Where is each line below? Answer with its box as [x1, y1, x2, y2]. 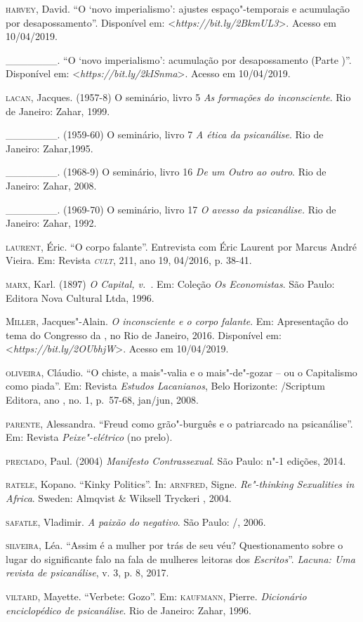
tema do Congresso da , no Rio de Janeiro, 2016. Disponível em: [6, 327, 282, 342]
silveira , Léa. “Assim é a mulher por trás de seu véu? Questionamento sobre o [6, 538, 343, 552]
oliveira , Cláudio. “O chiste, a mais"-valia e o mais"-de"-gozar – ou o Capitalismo [6, 364, 357, 379]
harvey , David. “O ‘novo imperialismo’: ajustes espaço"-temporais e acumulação [6, 1, 350, 15]
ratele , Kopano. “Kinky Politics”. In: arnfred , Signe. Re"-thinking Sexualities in [6, 477, 355, 491]
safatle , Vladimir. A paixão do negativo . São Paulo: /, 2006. [6, 514, 266, 529]
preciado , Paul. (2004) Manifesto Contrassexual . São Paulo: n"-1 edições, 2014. [6, 453, 346, 468]
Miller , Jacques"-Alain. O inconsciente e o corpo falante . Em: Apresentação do [6, 314, 348, 329]
